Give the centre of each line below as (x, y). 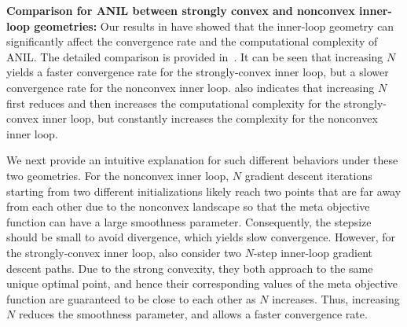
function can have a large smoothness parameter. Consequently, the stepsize (189, 221)
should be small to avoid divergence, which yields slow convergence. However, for (201, 237)
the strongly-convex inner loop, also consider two (124, 252)
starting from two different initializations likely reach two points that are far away (204, 191)
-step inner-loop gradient (313, 252)
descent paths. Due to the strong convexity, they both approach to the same (190, 268)
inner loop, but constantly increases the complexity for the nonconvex (210, 118)
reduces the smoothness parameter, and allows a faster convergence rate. (193, 314)
